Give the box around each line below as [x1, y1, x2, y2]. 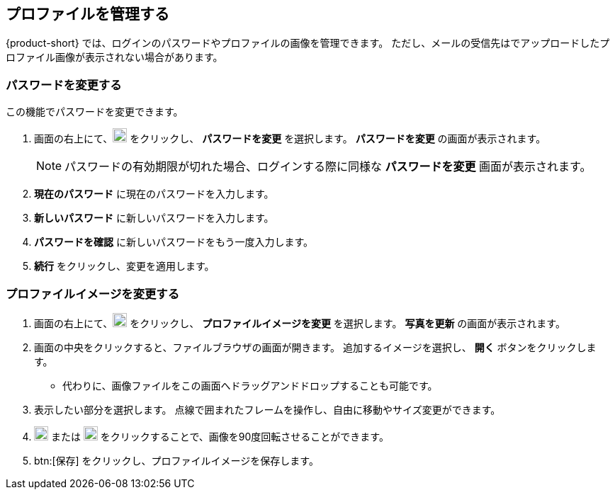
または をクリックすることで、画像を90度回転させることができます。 [50, 430, 389, 443]
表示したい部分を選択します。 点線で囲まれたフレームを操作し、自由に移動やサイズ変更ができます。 [34, 403, 501, 416]
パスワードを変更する [6, 77, 122, 92]
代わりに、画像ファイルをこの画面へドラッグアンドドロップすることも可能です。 [62, 379, 438, 392]
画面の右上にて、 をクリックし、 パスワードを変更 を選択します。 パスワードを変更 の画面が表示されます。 [34, 132, 546, 145]
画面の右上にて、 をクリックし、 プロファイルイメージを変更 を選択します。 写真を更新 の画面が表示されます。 [34, 317, 565, 329]
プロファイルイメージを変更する [6, 286, 180, 301]
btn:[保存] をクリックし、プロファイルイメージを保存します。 [34, 454, 319, 467]
